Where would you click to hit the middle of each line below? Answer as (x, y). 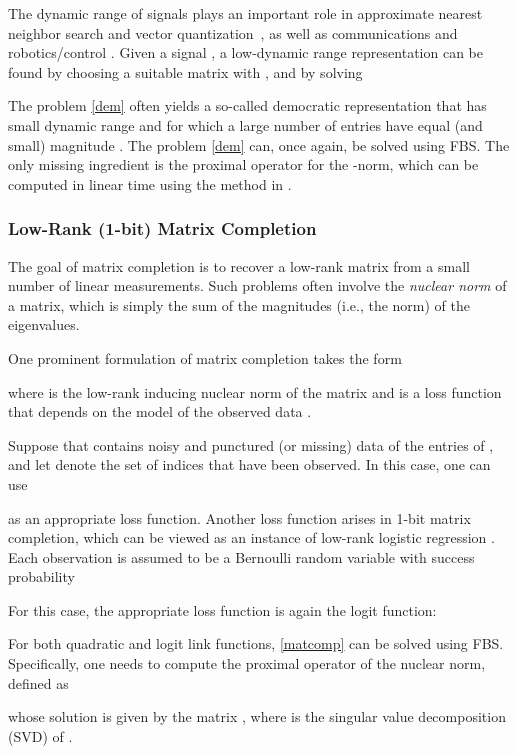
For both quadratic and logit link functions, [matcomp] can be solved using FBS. (256, 643)
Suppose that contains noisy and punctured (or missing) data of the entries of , (251, 444)
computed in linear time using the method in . (150, 183)
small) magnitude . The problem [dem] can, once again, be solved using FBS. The (259, 144)
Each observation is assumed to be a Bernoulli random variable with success (241, 556)
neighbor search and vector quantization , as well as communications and (233, 32)
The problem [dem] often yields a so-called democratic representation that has (247, 105)
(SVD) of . (40, 735)
